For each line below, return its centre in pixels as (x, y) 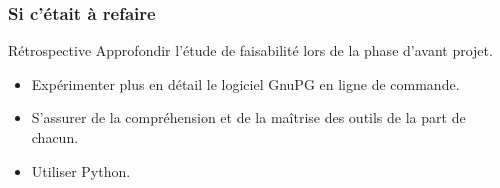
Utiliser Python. (81, 170)
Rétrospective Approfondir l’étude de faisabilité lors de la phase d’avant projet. (250, 50)
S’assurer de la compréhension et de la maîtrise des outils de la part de (248, 117)
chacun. (55, 137)
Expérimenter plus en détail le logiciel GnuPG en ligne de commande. (245, 83)
